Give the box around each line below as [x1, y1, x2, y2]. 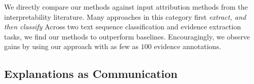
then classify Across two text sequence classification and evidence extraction [4, 21, 241, 32]
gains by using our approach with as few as [4, 41, 139, 52]
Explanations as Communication [4, 66, 178, 81]
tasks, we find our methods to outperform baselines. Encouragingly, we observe [4, 31, 250, 41]
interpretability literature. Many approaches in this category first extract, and [4, 11, 246, 22]
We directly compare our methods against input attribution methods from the [4, 2, 248, 12]
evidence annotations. [154, 41, 221, 52]
